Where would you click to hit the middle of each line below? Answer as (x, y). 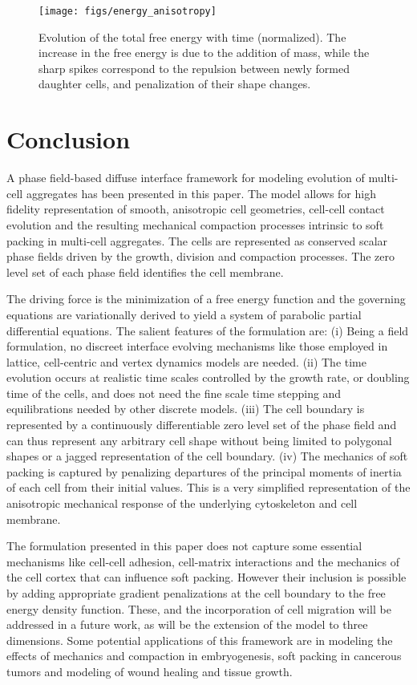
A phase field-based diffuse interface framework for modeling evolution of (186, 178)
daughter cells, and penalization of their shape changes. (175, 84)
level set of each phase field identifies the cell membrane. (145, 272)
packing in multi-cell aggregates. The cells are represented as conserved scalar (197, 240)
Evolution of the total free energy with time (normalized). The (192, 36)
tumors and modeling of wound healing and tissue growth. (150, 671)
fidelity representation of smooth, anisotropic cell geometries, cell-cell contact (196, 209)
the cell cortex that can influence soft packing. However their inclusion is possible (206, 577)
